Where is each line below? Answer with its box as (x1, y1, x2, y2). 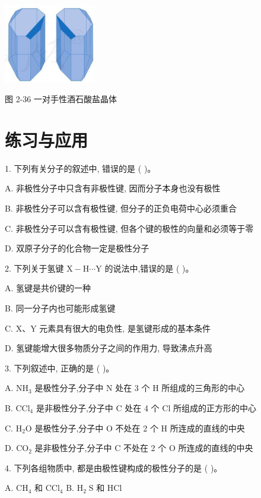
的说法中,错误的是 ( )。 (104, 261, 194, 274)
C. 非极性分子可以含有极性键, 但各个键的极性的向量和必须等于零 (5, 222, 254, 234)
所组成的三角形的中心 (161, 382, 245, 394)
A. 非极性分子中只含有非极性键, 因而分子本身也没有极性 (5, 182, 221, 194)
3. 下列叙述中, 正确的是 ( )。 (5, 361, 114, 374)
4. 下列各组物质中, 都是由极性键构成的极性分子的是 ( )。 (5, 461, 222, 474)
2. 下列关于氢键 (5, 261, 64, 274)
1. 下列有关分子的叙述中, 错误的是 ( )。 (5, 162, 156, 174)
